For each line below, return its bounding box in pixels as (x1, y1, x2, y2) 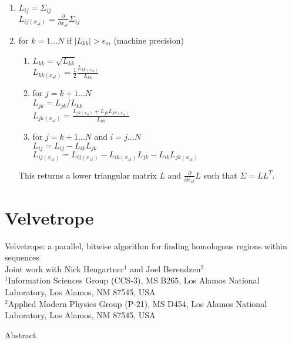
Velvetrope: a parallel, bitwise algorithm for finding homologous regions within (5, 239, 287, 252)
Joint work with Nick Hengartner (5, 262, 124, 275)
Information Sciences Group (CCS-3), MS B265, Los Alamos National (8, 274, 260, 286)
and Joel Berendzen (130, 262, 201, 275)
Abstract (5, 328, 36, 341)
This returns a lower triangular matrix (18, 169, 157, 181)
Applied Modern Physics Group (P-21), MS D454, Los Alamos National (8, 297, 267, 309)
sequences (5, 251, 39, 263)
